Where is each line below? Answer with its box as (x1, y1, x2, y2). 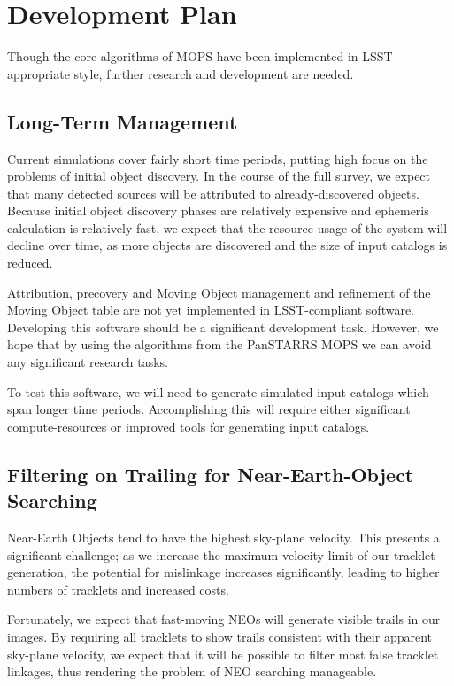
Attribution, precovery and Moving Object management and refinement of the (7, 283, 431, 301)
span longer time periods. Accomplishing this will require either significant (7, 400, 411, 418)
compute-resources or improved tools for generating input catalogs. (7, 417, 370, 435)
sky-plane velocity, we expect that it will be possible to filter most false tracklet (7, 644, 439, 663)
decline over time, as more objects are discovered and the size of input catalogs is (7, 236, 448, 254)
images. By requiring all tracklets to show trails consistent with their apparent (7, 627, 432, 645)
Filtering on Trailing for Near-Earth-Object (7, 460, 414, 487)
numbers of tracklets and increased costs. (7, 580, 229, 598)
